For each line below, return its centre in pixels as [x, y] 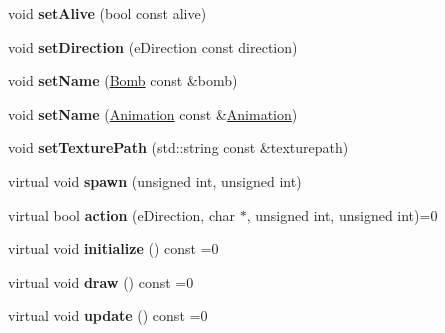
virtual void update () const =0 [108, 315]
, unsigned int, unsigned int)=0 [342, 214]
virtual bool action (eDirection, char [121, 214]
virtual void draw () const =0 [101, 281]
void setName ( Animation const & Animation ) [153, 113]
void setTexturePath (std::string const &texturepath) [178, 147]
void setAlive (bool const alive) [107, 13]
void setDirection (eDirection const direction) [153, 46]
